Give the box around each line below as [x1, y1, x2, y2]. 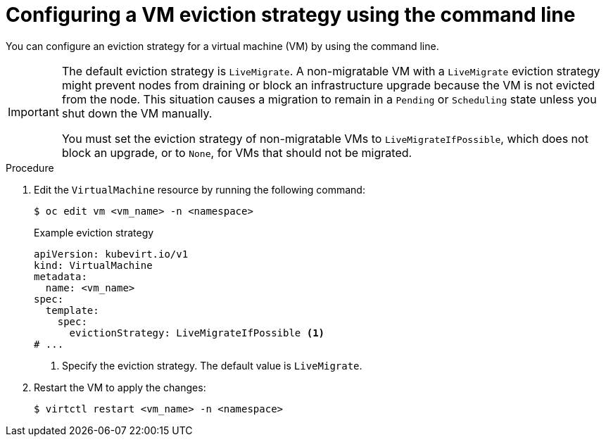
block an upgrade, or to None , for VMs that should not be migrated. [61, 145, 412, 160]
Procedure [6, 161, 54, 174]
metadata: [34, 270, 87, 282]
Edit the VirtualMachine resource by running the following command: [34, 183, 365, 196]
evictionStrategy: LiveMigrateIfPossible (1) [69, 327, 325, 339]
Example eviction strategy [34, 226, 154, 239]
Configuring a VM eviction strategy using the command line [6, 3, 576, 27]
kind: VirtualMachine [34, 259, 153, 271]
